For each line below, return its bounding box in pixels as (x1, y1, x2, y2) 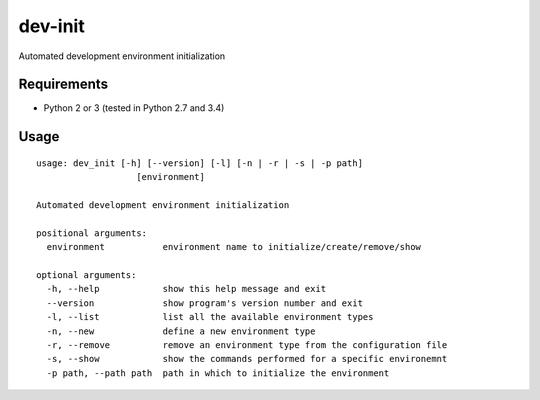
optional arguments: (36, 269, 137, 280)
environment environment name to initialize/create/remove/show (46, 241, 422, 253)
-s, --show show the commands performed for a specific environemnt (46, 353, 448, 365)
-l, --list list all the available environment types (46, 311, 374, 323)
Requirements (18, 76, 109, 93)
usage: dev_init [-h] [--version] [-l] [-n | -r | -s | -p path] (36, 157, 364, 169)
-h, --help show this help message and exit (46, 283, 327, 295)
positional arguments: (36, 227, 148, 239)
